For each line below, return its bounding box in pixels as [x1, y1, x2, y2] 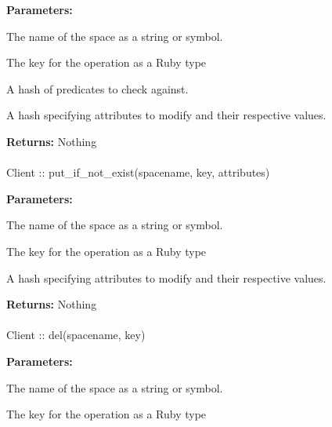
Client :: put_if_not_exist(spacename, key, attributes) [6, 164, 270, 181]
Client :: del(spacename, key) [6, 327, 146, 343]
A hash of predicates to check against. [6, 80, 189, 97]
